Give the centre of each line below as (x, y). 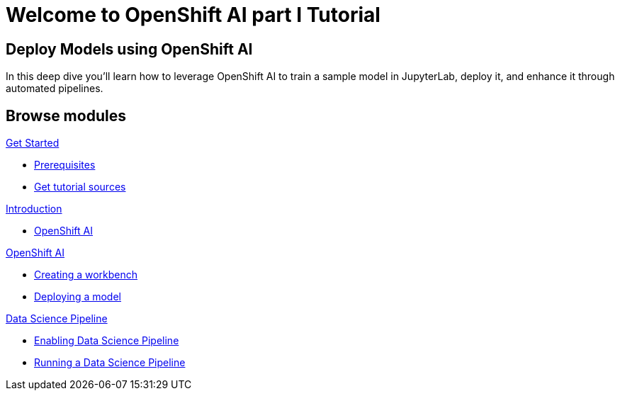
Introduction (34, 209)
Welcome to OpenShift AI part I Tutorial (193, 15)
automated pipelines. (55, 89)
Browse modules (66, 115)
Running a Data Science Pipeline (110, 363)
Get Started (33, 143)
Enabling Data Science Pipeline (107, 341)
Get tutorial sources (80, 187)
